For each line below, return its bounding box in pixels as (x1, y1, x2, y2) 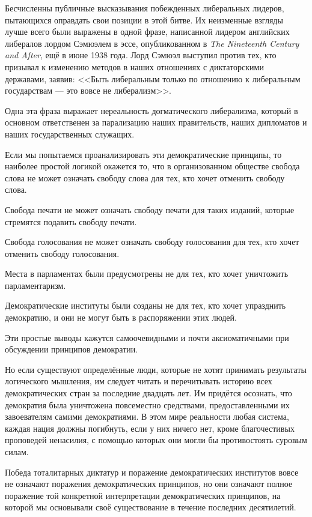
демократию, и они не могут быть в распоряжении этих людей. (5, 311, 237, 324)
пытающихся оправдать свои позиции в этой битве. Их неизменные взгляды (5, 13, 283, 26)
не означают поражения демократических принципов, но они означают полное (5, 477, 293, 490)
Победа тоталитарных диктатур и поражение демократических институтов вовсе (5, 465, 299, 478)
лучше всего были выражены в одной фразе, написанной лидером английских (5, 25, 290, 38)
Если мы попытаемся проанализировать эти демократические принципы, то (5, 148, 282, 160)
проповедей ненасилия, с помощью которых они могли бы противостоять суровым (5, 434, 307, 446)
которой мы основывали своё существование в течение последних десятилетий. (5, 501, 296, 513)
